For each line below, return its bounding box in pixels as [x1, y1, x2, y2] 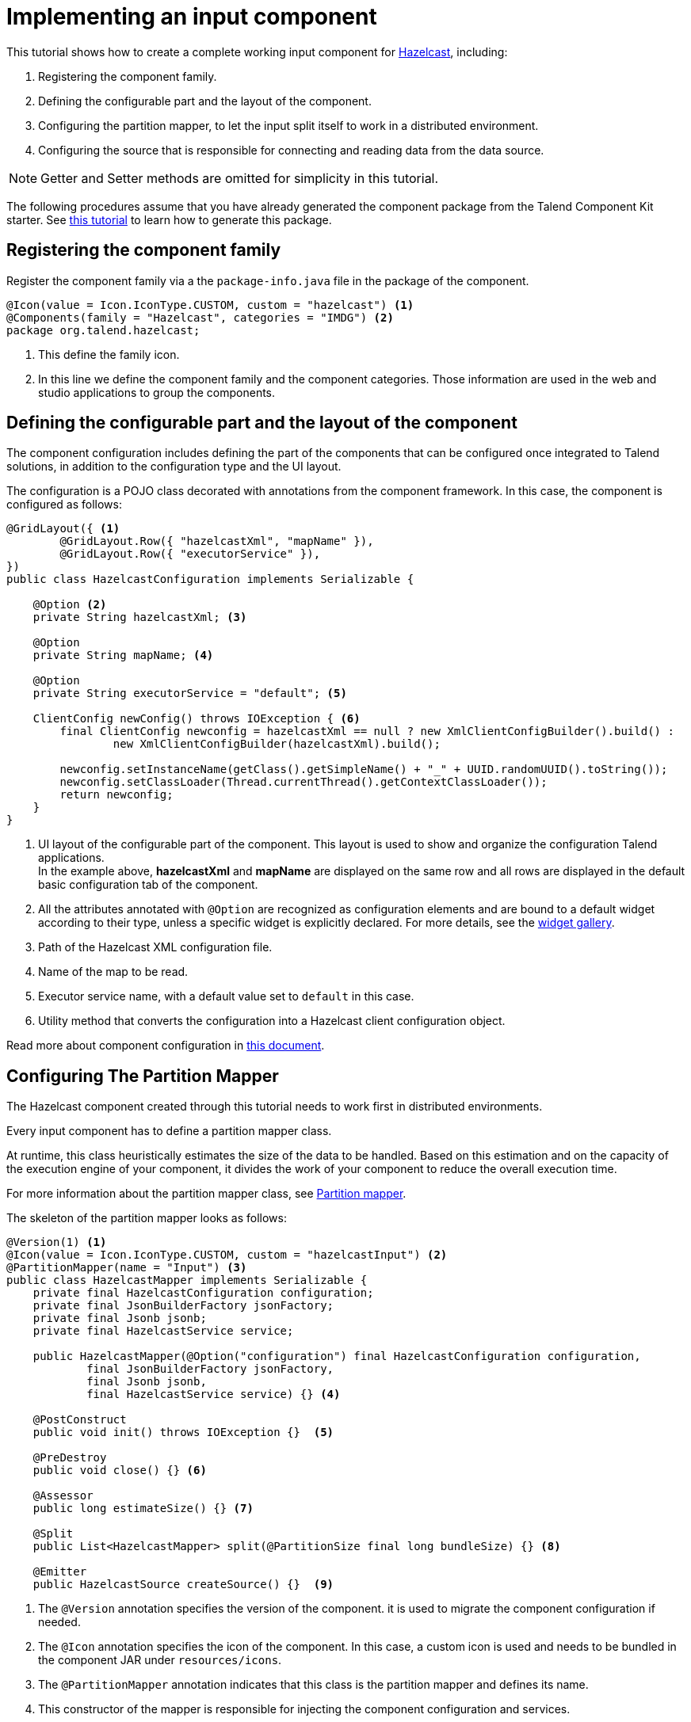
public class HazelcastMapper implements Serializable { [6, 1274, 368, 1287]
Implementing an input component [6, 3, 377, 30]
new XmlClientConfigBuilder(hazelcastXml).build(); [113, 737, 441, 751]
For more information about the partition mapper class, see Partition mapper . [6, 1187, 407, 1201]
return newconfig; [59, 788, 174, 802]
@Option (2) [32, 598, 107, 611]
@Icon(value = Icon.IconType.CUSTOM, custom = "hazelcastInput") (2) [6, 1248, 448, 1262]
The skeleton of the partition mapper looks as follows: [6, 1211, 287, 1225]
